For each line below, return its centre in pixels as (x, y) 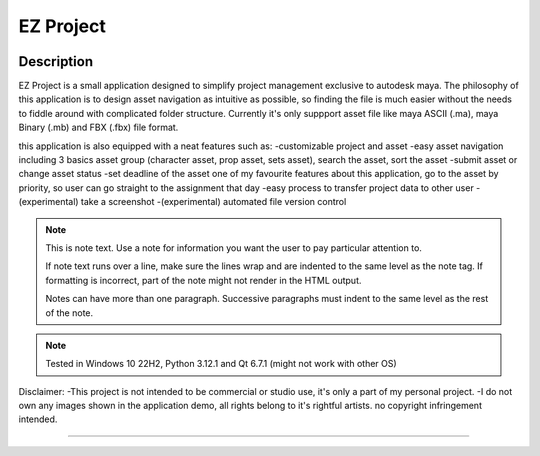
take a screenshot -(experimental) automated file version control (213, 202)
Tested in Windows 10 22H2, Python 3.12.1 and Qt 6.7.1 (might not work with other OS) (221, 364)
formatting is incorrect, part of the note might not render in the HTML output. (203, 280)
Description (56, 61)
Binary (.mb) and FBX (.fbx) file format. (98, 127)
